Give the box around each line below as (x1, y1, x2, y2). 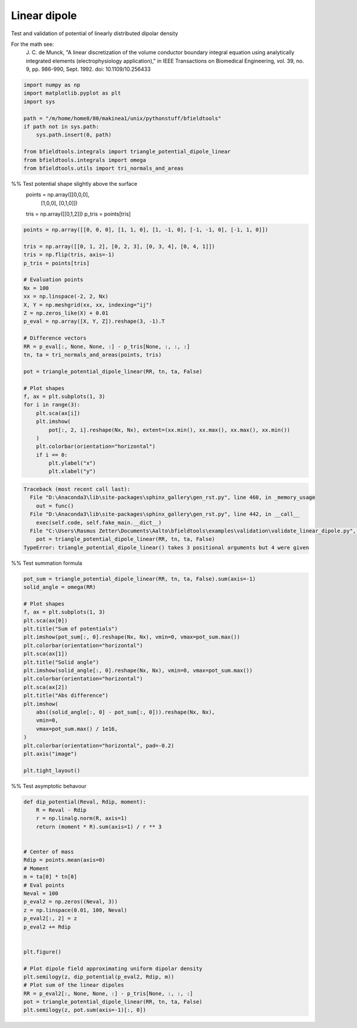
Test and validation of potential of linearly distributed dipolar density (11, 30, 178, 37)
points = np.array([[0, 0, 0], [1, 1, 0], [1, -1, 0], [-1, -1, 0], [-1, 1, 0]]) (23, 226, 269, 233)
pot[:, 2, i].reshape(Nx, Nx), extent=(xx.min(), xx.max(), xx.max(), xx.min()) (48, 426, 291, 433)
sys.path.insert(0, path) (36, 132, 112, 138)
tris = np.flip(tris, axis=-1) (23, 251, 115, 258)
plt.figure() (23, 948, 62, 955)
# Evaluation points (23, 276, 83, 283)
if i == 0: (36, 451, 68, 458)
